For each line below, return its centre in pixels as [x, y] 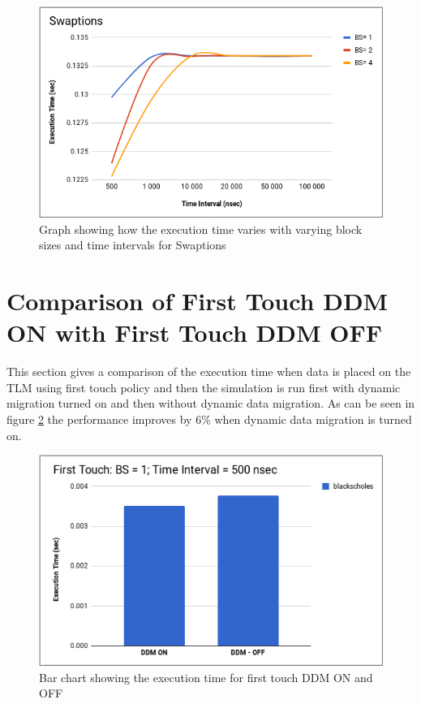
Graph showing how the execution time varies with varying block [201, 229]
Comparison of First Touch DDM [198, 301]
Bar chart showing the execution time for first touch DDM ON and [206, 677]
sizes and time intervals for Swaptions [133, 245]
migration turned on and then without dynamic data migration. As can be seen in [211, 403]
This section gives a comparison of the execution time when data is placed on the [209, 371]
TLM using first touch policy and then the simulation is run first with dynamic [204, 387]
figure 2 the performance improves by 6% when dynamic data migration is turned [209, 419]
